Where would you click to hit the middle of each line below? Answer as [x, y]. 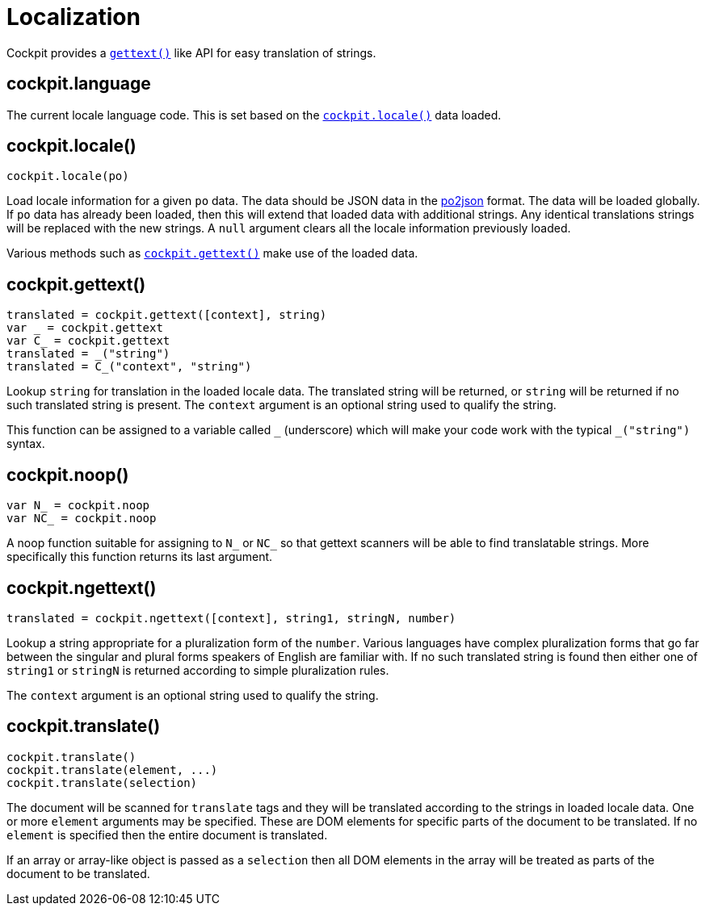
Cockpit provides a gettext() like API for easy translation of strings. [191, 52]
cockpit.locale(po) [68, 176]
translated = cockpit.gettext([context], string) [167, 315]
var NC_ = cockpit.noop [82, 519]
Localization [74, 17]
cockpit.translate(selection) [102, 782]
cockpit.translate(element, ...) [112, 770]
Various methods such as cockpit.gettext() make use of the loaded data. [212, 253]
